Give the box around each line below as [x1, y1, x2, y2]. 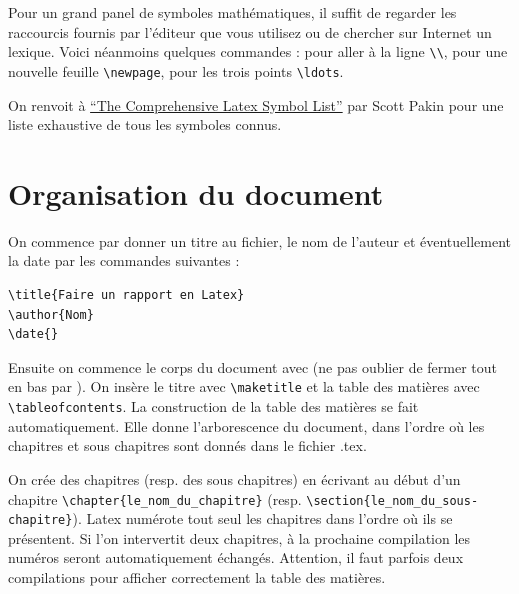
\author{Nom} [8, 307, 94, 322]
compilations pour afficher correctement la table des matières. [8, 567, 386, 588]
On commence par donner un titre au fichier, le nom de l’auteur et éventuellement [8, 230, 512, 251]
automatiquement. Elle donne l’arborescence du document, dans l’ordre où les [8, 415, 485, 436]
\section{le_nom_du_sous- [306, 493, 479, 508]
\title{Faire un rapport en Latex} [8, 288, 245, 302]
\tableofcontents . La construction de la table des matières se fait [8, 396, 419, 417]
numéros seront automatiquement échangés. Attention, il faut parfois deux [8, 547, 464, 568]
